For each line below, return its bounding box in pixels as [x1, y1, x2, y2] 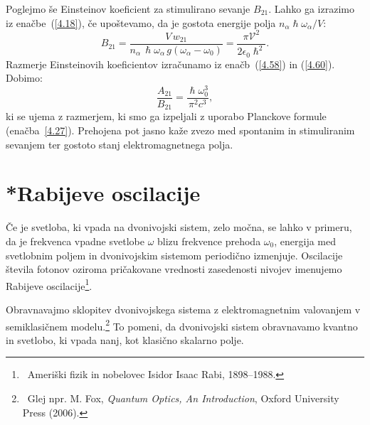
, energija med [274, 233, 336, 248]
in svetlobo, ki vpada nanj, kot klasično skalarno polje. [6, 332, 244, 347]
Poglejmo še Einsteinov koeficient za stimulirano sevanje [6, 1, 250, 16]
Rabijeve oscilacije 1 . [6, 276, 92, 293]
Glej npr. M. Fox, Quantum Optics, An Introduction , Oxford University [27, 391, 339, 406]
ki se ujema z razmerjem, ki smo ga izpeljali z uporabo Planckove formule [6, 109, 327, 124]
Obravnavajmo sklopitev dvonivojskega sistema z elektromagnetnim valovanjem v [6, 301, 361, 316]
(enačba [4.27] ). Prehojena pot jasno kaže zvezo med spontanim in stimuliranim [6, 123, 355, 138]
